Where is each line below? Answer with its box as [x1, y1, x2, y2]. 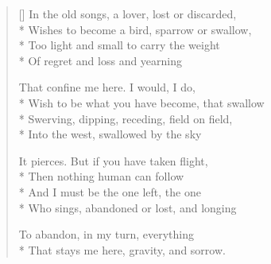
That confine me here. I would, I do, [18, 79, 196, 95]
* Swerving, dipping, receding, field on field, [18, 110, 233, 126]
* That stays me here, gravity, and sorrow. [18, 241, 226, 258]
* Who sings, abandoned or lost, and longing [18, 199, 237, 215]
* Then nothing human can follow [18, 168, 184, 184]
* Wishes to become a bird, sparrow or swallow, [18, 21, 252, 37]
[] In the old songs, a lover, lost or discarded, [18, 6, 237, 21]
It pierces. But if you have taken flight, [18, 152, 208, 169]
